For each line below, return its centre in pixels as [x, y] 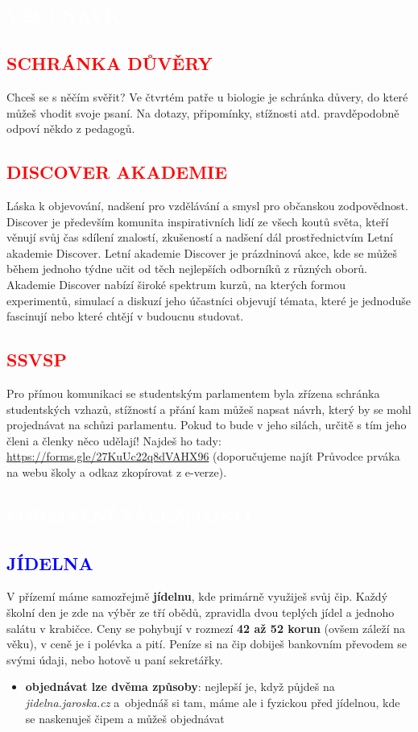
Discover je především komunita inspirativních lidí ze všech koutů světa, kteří [198, 221]
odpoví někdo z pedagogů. [71, 128]
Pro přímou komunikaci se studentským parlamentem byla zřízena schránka [193, 393]
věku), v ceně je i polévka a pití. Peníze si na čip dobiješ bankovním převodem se [207, 644]
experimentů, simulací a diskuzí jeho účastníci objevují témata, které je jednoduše [209, 300]
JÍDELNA [50, 562]
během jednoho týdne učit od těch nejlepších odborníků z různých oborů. [187, 269]
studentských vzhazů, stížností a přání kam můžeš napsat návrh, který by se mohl [209, 409]
